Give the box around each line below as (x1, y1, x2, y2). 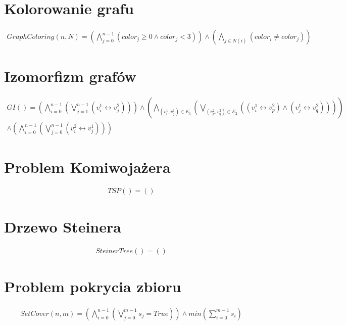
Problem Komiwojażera (4, 156, 171, 177)
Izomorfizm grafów (4, 66, 136, 86)
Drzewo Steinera (4, 216, 121, 237)
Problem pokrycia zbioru (4, 275, 181, 296)
